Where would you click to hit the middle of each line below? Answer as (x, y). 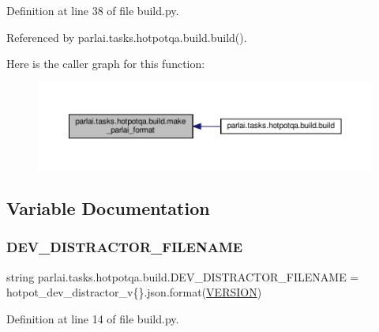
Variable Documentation (108, 208)
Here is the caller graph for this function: (106, 64)
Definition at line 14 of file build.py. (93, 318)
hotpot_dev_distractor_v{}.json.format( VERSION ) (134, 292)
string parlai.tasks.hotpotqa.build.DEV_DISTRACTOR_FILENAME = (183, 276)
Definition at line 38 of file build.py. (93, 10)
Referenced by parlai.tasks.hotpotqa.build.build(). (127, 37)
